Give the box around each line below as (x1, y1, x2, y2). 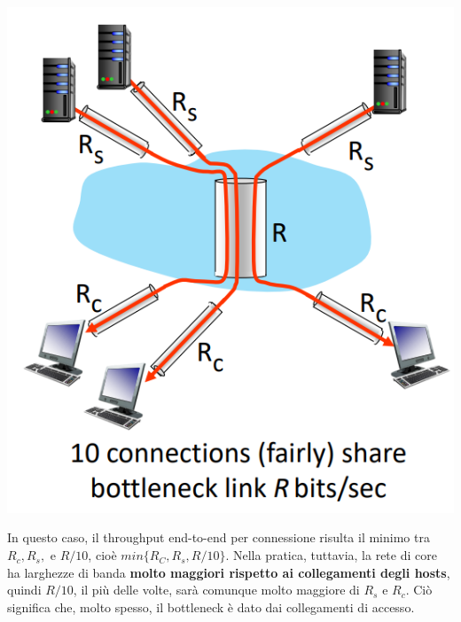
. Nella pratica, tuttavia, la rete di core (225, 546, 437, 564)
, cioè (88, 546, 117, 564)
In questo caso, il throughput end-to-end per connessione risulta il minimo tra (7, 528, 430, 547)
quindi (7, 580, 42, 599)
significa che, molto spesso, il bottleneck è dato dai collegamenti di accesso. (7, 597, 415, 616)
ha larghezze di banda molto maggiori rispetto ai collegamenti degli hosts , (7, 563, 450, 581)
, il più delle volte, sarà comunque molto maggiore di (73, 580, 360, 599)
